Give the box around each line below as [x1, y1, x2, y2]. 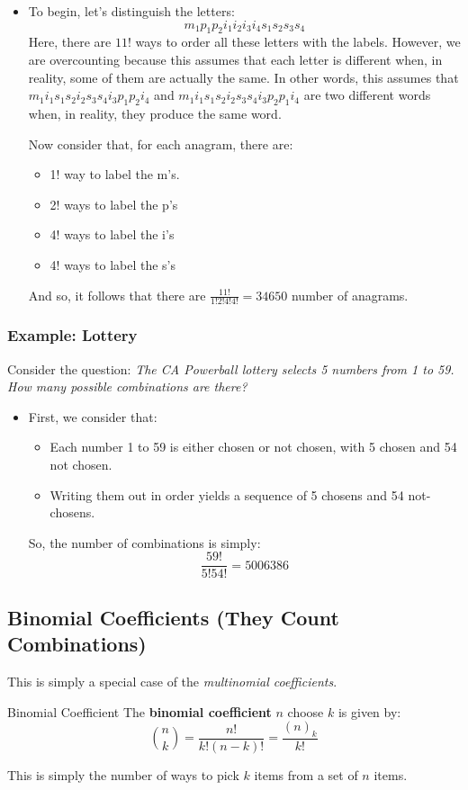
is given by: [337, 702, 401, 721]
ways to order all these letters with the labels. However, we [135, 32, 461, 51]
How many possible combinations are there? [7, 377, 247, 396]
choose [287, 702, 324, 721]
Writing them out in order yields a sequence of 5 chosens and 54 [49, 485, 404, 504]
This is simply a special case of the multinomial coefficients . [7, 671, 337, 690]
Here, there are [28, 32, 112, 51]
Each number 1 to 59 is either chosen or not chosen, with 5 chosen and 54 [49, 437, 457, 456]
